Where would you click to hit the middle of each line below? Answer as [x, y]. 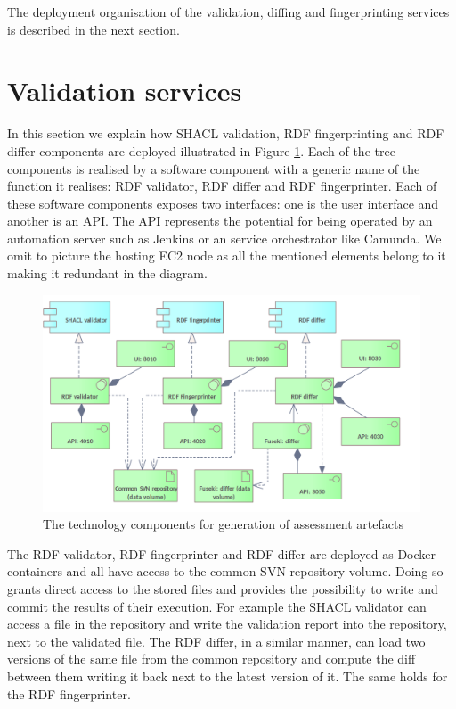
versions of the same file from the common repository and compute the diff [212, 659]
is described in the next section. [94, 29]
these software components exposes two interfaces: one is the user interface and [223, 203]
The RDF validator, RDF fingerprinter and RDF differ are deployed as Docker [222, 553]
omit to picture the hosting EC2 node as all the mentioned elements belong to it [227, 256]
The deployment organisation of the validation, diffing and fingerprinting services [228, 12]
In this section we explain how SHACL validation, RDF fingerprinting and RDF [226, 133]
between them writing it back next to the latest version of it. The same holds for [228, 676]
